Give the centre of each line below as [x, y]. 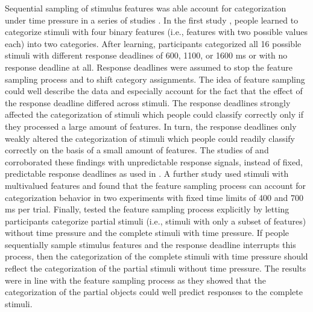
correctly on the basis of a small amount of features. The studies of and [137, 150]
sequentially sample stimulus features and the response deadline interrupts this [150, 244]
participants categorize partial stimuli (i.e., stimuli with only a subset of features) [156, 221]
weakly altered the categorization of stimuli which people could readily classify [150, 138]
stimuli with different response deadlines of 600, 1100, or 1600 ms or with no [146, 55]
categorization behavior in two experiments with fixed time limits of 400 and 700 [154, 197]
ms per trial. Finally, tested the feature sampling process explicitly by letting [147, 209]
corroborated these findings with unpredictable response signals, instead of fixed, [154, 161]
